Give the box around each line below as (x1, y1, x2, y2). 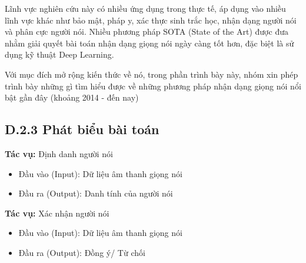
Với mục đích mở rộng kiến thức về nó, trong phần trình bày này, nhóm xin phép (5, 68, 298, 80)
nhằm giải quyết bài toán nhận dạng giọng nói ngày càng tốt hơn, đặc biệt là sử (5, 36, 294, 49)
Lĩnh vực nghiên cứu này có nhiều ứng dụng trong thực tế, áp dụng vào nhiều (5, 2, 286, 14)
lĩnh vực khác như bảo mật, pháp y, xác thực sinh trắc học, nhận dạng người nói (5, 14, 297, 26)
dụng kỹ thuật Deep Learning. (5, 48, 114, 61)
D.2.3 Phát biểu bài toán (5, 120, 159, 138)
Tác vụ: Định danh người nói (5, 147, 113, 159)
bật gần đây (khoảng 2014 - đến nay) (5, 91, 139, 104)
